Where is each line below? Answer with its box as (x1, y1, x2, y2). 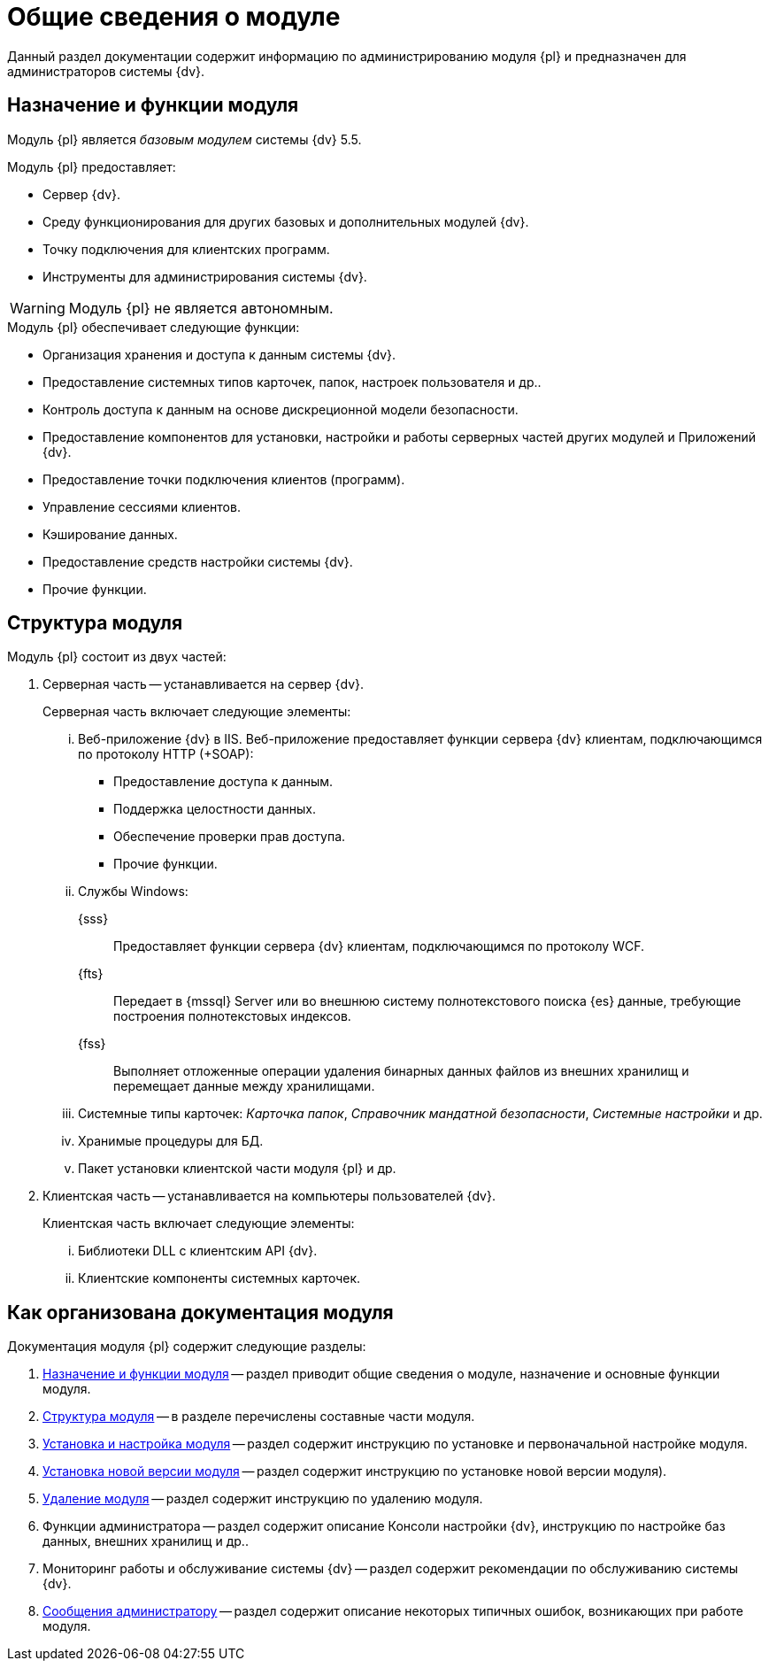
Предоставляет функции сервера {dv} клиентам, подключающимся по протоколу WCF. (113, 938, 645, 954)
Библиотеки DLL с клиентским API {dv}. (78, 1243, 318, 1259)
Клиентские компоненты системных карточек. (78, 1270, 361, 1286)
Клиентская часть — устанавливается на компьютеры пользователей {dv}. (42, 1188, 496, 1204)
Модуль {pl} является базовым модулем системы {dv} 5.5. (7, 131, 362, 147)
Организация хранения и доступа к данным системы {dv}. (42, 346, 396, 362)
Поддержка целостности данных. (113, 801, 316, 817)
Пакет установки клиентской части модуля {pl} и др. (78, 1161, 396, 1177)
